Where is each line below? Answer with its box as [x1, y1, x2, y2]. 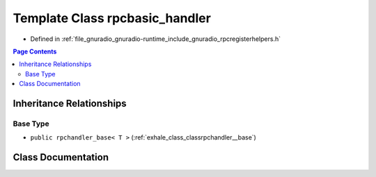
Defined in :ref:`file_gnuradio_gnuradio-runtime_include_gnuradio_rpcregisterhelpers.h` [30, 35, 281, 43]
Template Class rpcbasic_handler [13, 10, 212, 26]
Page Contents [13, 47, 57, 56]
